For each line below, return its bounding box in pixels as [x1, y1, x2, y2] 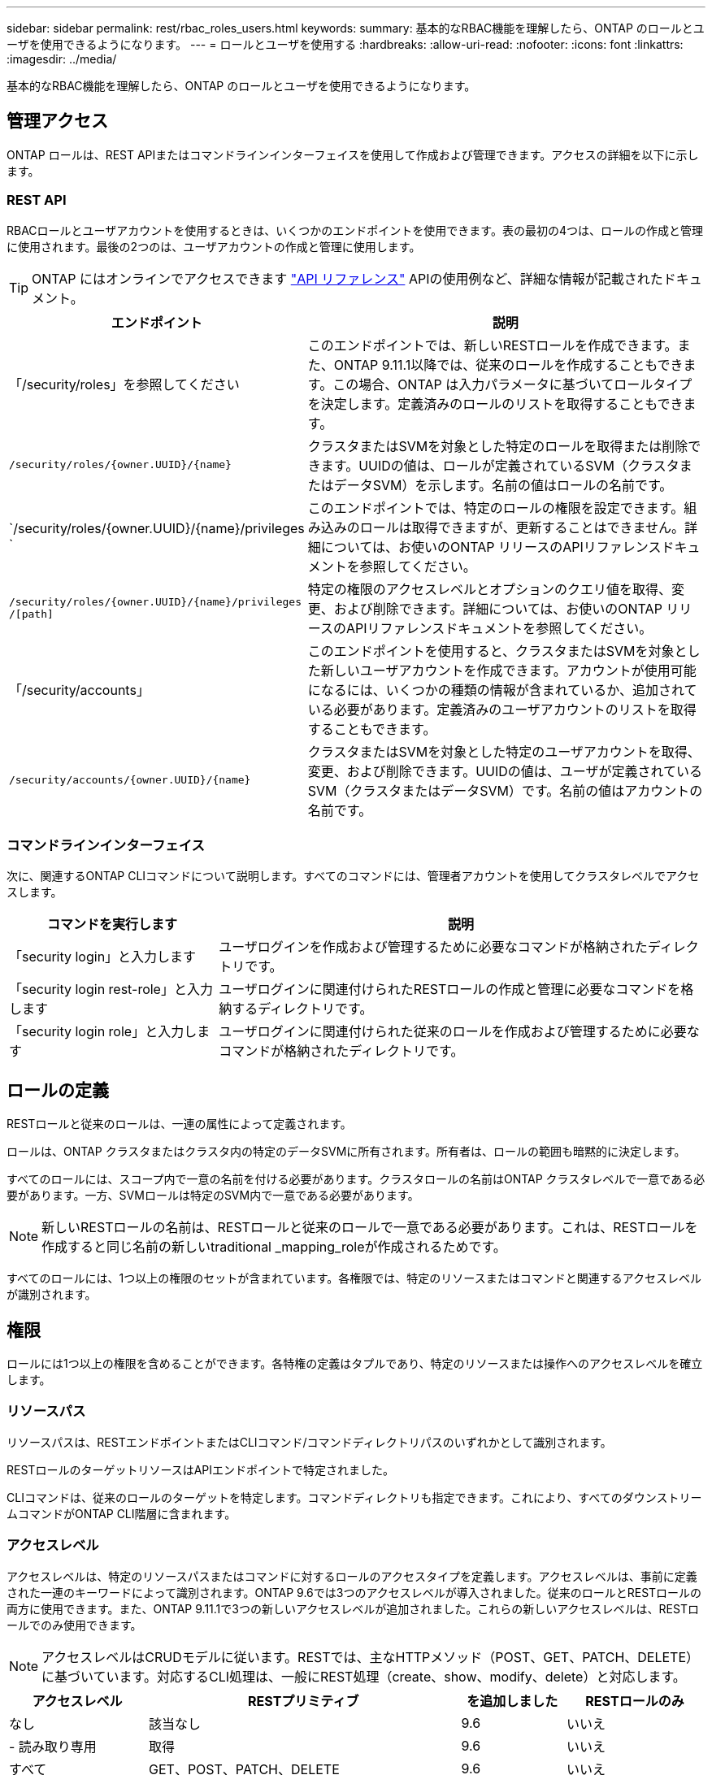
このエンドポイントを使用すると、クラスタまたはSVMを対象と [307, 642, 688, 659]
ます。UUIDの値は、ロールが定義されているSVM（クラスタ [320, 457, 679, 474]
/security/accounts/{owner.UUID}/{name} [9, 774, 251, 787]
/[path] [9, 607, 54, 620]
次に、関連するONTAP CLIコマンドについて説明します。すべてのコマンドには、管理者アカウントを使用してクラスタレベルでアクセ [7, 869, 700, 883]
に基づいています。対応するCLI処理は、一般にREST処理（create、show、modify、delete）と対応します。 [41, 1668, 686, 1685]
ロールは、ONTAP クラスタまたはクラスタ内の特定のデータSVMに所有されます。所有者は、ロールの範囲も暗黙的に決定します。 [7, 1144, 686, 1159]
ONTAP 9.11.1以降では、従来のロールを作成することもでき [333, 356, 684, 373]
